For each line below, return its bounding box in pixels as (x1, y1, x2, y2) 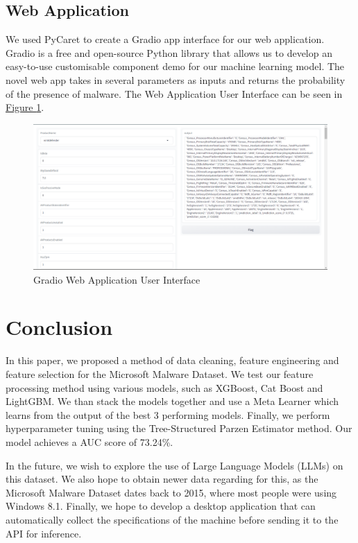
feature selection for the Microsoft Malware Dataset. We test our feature (6, 367, 314, 381)
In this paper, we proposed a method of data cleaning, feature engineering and (6, 353, 339, 368)
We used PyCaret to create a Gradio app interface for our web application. (6, 32, 325, 46)
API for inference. (6, 526, 82, 540)
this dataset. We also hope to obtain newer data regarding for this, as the (6, 472, 318, 486)
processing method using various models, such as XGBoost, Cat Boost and (6, 380, 323, 395)
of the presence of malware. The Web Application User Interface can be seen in (6, 86, 343, 101)
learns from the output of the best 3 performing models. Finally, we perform (6, 407, 330, 422)
